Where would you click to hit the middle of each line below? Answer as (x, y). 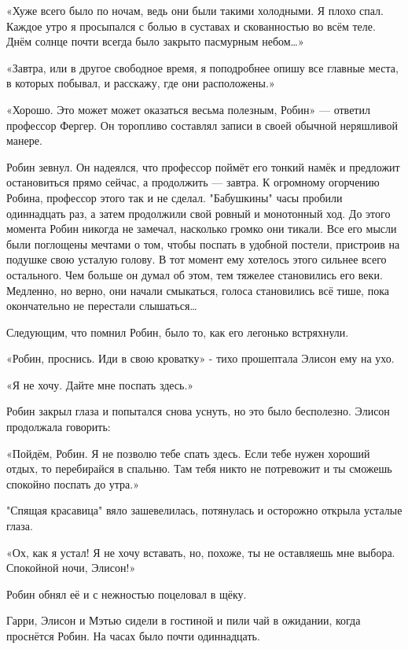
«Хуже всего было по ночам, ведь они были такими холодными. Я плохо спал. (195, 10)
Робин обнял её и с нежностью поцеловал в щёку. (127, 594)
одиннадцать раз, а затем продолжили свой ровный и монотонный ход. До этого (198, 213)
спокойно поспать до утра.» (73, 483)
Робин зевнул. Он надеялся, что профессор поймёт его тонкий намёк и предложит (203, 166)
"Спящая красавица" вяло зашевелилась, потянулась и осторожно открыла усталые (204, 510)
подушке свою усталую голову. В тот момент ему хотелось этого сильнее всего (197, 259)
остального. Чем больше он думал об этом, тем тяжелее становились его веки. (195, 274)
